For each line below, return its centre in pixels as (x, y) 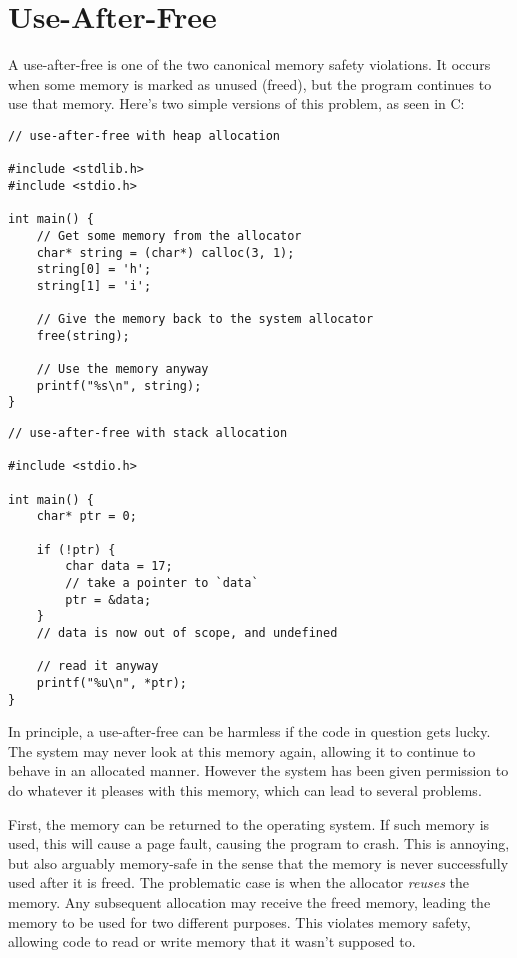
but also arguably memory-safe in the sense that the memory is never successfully (258, 862)
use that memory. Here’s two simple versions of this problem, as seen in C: (236, 103)
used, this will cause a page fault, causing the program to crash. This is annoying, (259, 843)
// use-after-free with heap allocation (144, 135)
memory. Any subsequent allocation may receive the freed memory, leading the (249, 901)
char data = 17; (119, 566)
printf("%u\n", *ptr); (111, 682)
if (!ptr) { (76, 549)
